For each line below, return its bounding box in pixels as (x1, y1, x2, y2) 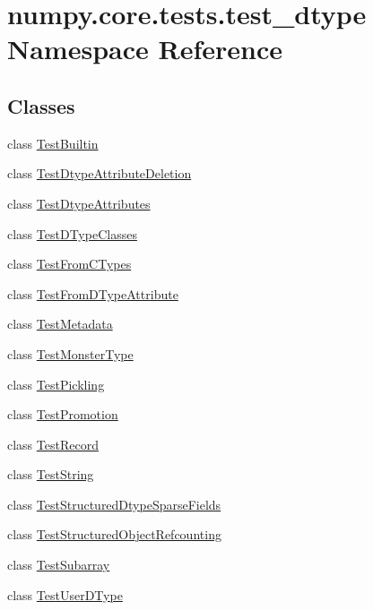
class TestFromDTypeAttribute (7, 284, 178, 303)
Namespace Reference (7, 30, 282, 67)
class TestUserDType (7, 585, 123, 604)
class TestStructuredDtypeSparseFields (7, 494, 221, 513)
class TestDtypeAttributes (7, 193, 151, 212)
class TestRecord (7, 434, 99, 453)
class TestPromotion (7, 405, 118, 424)
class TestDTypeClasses (7, 224, 137, 243)
